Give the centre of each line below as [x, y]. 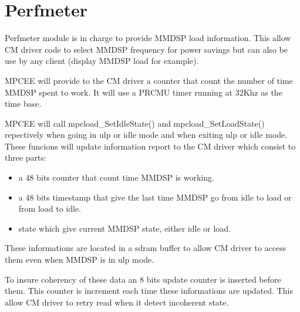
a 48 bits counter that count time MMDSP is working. [116, 177]
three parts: [26, 157]
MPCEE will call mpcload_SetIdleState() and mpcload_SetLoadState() [135, 123]
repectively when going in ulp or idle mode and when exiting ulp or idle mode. [146, 135]
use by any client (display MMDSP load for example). [102, 61]
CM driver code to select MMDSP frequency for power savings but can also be [146, 49]
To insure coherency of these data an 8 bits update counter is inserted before [143, 279]
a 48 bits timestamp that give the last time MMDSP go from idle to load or [155, 197]
